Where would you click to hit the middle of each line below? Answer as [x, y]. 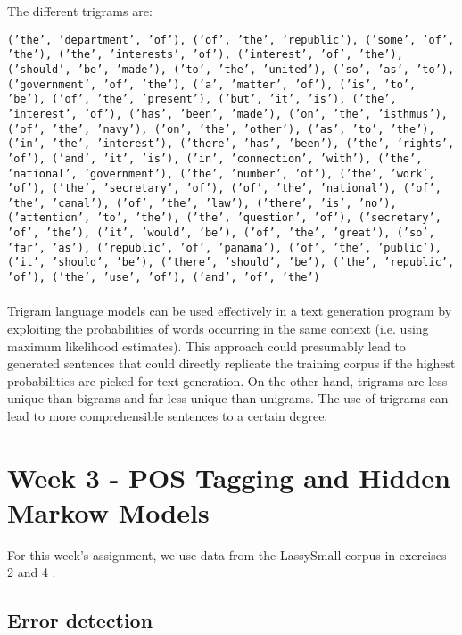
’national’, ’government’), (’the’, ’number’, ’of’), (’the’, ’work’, [221, 173]
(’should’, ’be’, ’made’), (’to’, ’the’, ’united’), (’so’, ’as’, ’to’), [231, 69]
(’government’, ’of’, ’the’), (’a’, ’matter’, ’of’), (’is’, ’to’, [212, 84]
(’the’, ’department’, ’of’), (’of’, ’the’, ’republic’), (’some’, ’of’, [231, 40]
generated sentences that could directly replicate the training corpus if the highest [231, 363]
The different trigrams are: [80, 11]
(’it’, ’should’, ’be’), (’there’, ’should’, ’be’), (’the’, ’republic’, [231, 263]
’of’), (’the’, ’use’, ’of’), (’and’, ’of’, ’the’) [164, 278]
